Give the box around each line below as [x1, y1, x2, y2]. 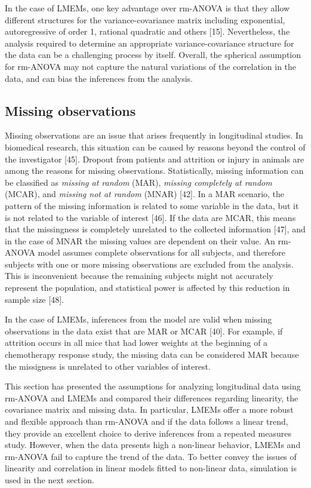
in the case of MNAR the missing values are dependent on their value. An [5, 234, 275, 247]
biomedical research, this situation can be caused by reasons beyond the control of [5, 140, 306, 153]
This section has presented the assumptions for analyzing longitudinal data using [5, 380, 301, 392]
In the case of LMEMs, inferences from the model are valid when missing [5, 313, 272, 326]
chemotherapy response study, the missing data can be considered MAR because [5, 348, 299, 361]
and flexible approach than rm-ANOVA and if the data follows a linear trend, [5, 415, 288, 428]
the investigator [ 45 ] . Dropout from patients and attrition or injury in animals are [5, 152, 304, 165]
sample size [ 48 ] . [5, 293, 64, 305]
